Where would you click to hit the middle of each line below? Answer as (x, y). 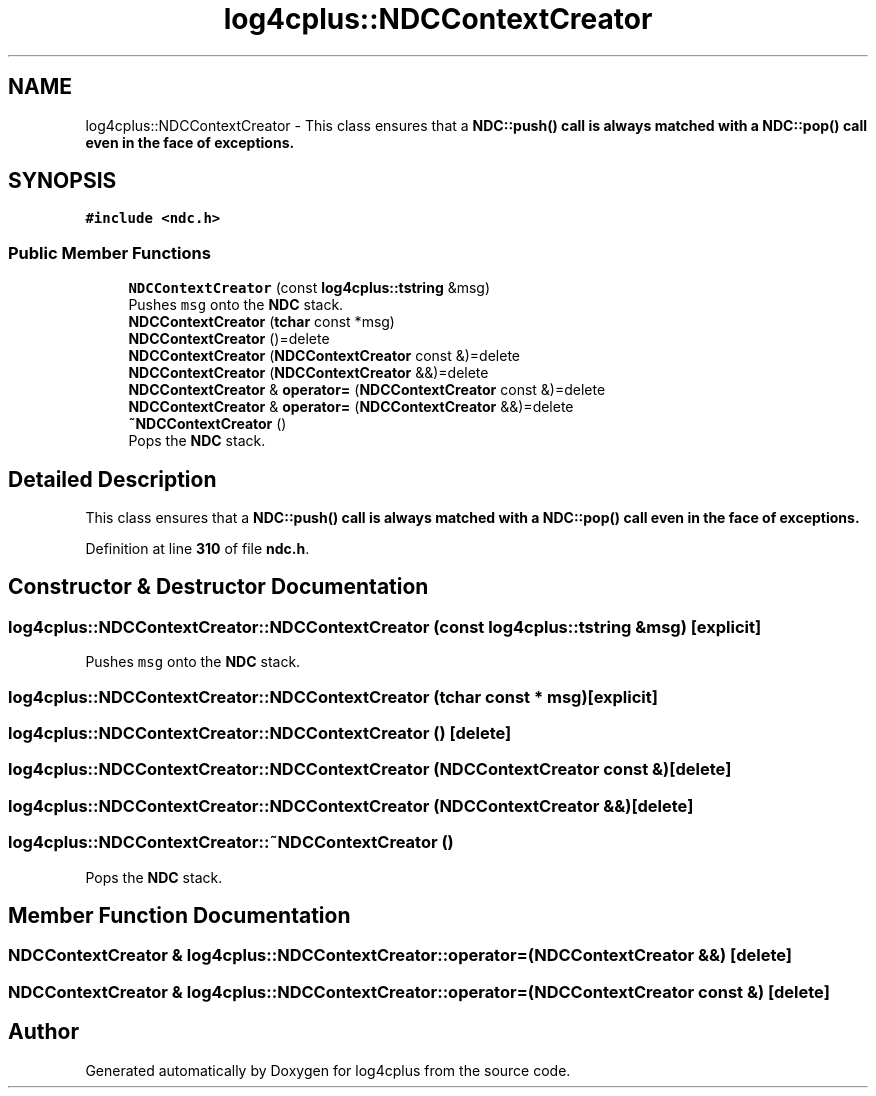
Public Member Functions (109, 252)
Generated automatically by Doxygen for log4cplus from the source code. (328, 1070)
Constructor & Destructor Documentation (218, 587)
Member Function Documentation (179, 915)
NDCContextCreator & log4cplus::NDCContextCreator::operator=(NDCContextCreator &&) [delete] (400, 955)
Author (43, 1032)
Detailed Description (112, 479)
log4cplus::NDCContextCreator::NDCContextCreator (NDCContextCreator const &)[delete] (370, 769)
